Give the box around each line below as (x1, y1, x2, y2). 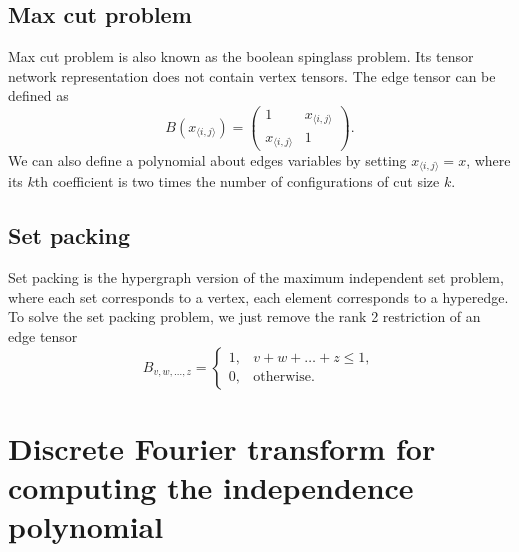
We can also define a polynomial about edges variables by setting (8, 150, 407, 171)
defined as (8, 85, 69, 106)
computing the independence (8, 467, 414, 508)
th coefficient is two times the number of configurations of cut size (34, 171, 440, 192)
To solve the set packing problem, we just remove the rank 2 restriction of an (8, 306, 481, 327)
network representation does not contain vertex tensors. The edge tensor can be (8, 65, 496, 86)
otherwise (253, 370, 311, 385)
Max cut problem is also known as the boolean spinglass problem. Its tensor (8, 46, 474, 67)
